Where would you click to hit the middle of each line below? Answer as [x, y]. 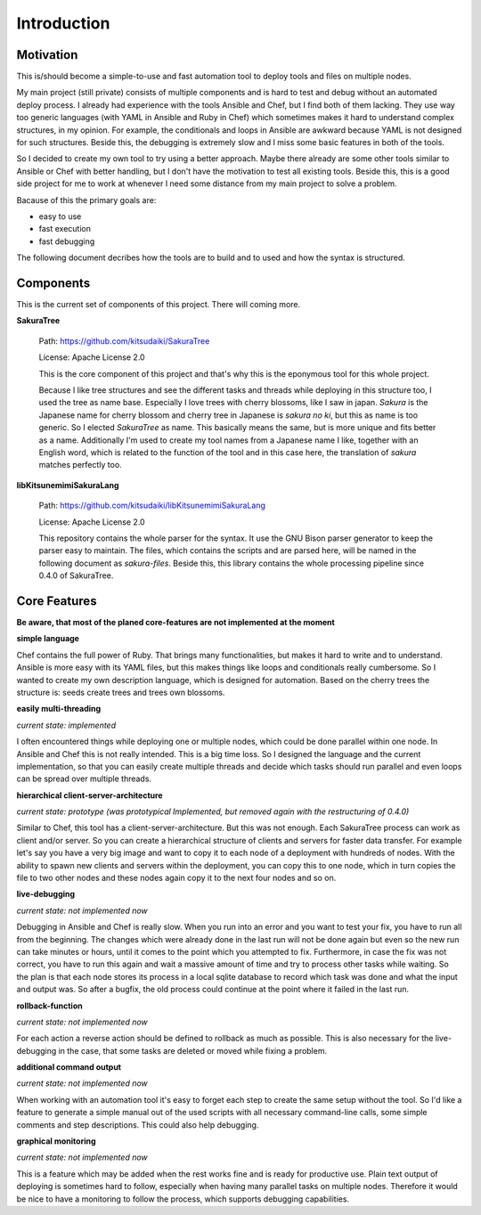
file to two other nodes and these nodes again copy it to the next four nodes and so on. [176, 878]
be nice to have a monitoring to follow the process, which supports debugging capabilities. [183, 1199]
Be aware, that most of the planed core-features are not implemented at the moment [176, 622]
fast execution [65, 229]
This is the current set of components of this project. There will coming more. [159, 305]
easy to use [60, 216]
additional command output [69, 1067]
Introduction [63, 23]
